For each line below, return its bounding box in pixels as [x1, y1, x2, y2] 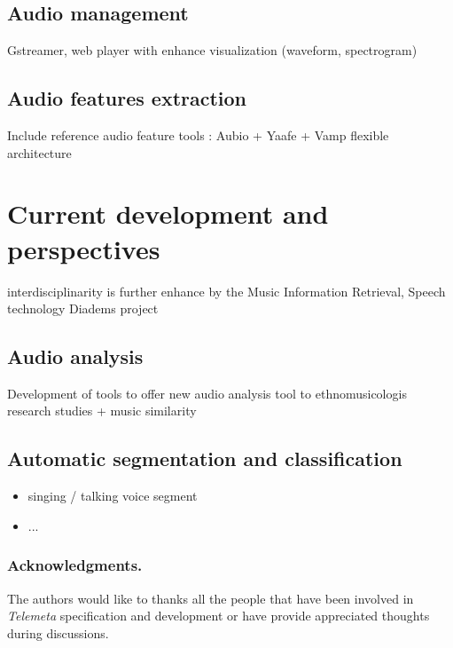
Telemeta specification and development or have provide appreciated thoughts [7, 606, 430, 625]
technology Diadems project [7, 299, 159, 318]
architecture [7, 143, 72, 162]
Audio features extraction [7, 84, 247, 112]
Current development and [7, 195, 329, 232]
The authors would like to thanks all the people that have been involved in [7, 589, 414, 607]
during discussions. [7, 623, 109, 642]
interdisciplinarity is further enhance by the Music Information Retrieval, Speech [7, 281, 446, 300]
